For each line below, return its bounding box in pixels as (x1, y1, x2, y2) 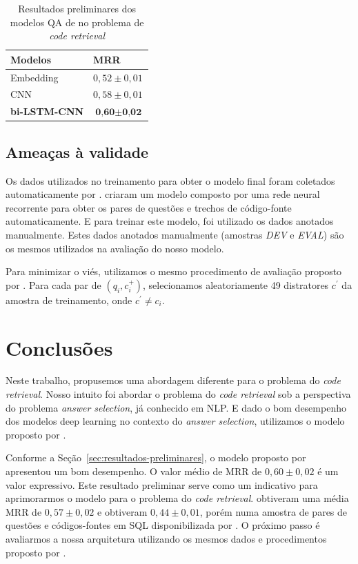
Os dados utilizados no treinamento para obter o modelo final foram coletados (6, 173, 335, 188)
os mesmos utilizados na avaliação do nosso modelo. (6, 241, 224, 255)
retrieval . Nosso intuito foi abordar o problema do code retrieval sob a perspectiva (6, 387, 351, 401)
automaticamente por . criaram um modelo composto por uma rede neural (6, 187, 320, 201)
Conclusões (6, 333, 113, 361)
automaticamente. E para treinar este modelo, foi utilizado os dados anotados (6, 214, 334, 228)
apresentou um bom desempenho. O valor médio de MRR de (6, 464, 262, 479)
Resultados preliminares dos (18, 1, 137, 15)
